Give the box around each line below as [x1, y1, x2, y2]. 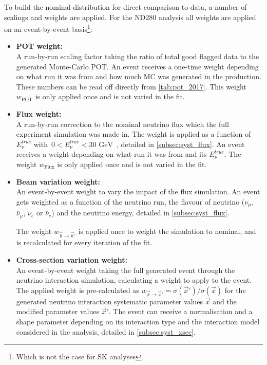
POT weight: [16, 41, 63, 51]
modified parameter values [16, 306, 99, 317]
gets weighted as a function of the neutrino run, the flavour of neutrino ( [16, 196, 245, 207]
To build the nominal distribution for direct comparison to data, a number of [4, 2, 247, 12]
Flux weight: [16, 108, 62, 119]
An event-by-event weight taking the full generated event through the [16, 264, 235, 275]
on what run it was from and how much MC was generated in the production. [16, 71, 261, 82]
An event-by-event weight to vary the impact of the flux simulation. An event [16, 186, 260, 197]
